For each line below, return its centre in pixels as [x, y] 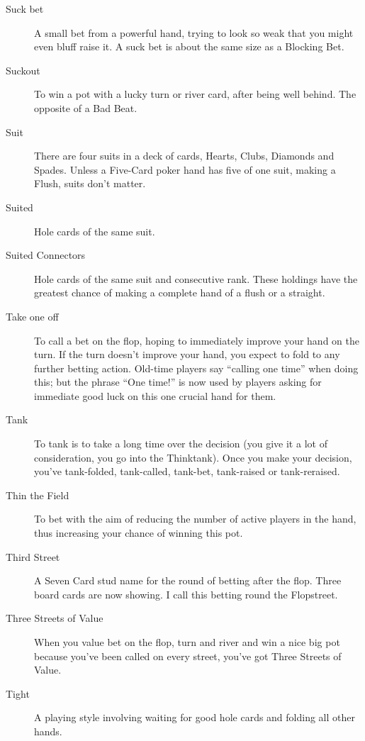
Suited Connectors [46, 255]
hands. [48, 731]
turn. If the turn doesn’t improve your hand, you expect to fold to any [187, 354]
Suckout [23, 70]
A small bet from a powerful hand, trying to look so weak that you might [194, 32]
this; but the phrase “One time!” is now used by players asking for [178, 382]
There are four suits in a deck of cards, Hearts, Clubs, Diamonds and [184, 156]
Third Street [33, 556]
